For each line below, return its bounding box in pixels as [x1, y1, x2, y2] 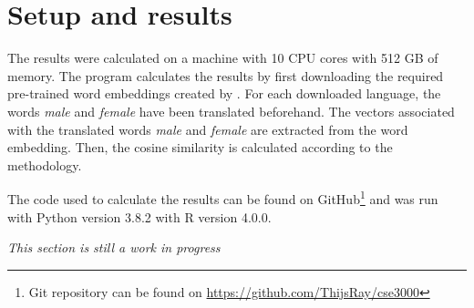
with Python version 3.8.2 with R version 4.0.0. [7, 207, 272, 226]
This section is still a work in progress [7, 238, 221, 257]
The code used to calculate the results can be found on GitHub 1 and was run [7, 187, 438, 208]
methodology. [7, 155, 82, 174]
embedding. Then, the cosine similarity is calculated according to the [7, 138, 393, 157]
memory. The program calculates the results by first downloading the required [7, 66, 444, 85]
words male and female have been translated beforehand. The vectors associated [7, 101, 455, 120]
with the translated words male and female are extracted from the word [7, 119, 408, 139]
